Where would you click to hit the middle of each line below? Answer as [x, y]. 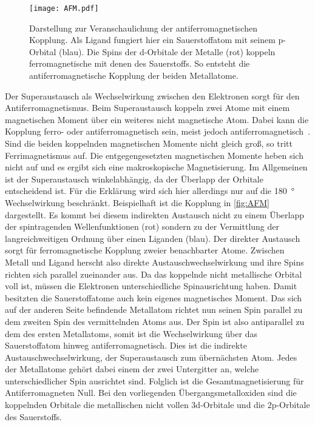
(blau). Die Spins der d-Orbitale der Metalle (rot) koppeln [167, 51]
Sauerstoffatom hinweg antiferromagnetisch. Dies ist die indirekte [126, 345]
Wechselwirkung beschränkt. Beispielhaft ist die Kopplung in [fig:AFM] [137, 202]
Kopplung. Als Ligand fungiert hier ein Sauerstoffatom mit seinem [152, 40]
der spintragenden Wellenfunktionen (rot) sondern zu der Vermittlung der [142, 226]
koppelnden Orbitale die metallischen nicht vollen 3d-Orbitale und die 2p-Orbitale [157, 405]
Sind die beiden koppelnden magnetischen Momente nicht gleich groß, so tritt [149, 143]
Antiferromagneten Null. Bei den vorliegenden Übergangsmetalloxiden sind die [151, 393]
